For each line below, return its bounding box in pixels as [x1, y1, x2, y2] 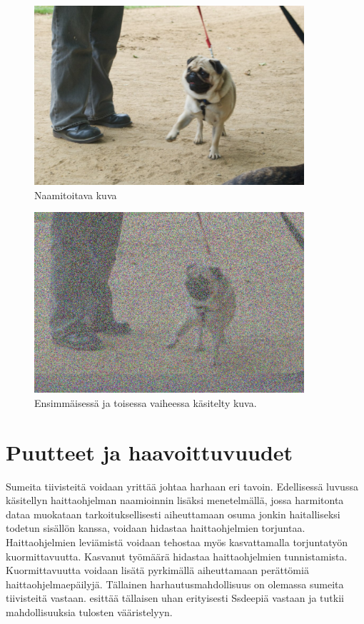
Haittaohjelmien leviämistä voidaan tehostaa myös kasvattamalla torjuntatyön [6, 535, 348, 550]
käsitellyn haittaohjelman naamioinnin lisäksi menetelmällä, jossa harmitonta [6, 493, 344, 508]
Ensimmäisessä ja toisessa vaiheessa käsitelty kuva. [34, 395, 257, 410]
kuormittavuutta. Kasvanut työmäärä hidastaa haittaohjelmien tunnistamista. [6, 548, 348, 563]
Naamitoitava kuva [34, 187, 117, 202]
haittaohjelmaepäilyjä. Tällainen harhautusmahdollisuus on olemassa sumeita [6, 576, 344, 591]
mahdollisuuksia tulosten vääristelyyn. [6, 605, 173, 620]
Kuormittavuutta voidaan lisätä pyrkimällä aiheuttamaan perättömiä [6, 563, 309, 578]
